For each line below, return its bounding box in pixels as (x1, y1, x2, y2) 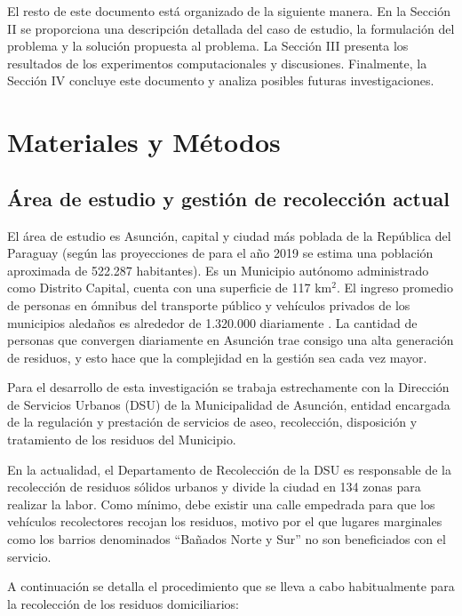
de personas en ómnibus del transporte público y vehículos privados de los (7, 295, 410, 314)
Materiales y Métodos (7, 124, 281, 160)
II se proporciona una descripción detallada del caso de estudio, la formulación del (7, 19, 455, 37)
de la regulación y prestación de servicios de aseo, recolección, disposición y (7, 412, 418, 431)
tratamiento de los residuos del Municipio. (7, 430, 236, 449)
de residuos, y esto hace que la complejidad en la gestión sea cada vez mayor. (7, 348, 427, 366)
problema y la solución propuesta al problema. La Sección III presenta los (7, 36, 409, 55)
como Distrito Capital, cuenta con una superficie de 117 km (7, 278, 332, 297)
